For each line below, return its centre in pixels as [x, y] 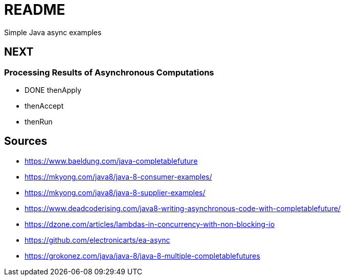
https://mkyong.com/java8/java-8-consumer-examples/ [118, 176]
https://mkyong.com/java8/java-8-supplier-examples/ [115, 192]
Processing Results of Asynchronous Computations [109, 72]
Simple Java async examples [53, 32]
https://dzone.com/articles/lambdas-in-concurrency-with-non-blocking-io [150, 224]
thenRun [39, 121]
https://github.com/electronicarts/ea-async [97, 240]
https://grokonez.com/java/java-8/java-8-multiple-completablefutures [142, 256]
